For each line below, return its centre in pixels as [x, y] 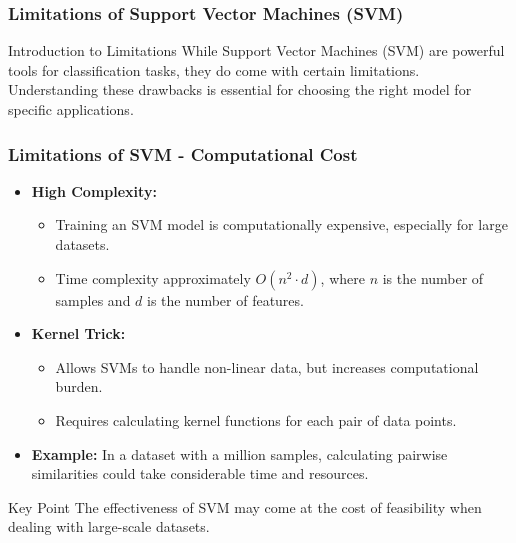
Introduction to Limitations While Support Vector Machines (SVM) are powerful [256, 50]
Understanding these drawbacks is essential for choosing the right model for [240, 89]
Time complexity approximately [153, 277]
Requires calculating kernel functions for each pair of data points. [256, 419]
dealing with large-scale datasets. [109, 526]
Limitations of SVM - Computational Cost [183, 153]
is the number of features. [225, 299]
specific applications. [71, 109]
